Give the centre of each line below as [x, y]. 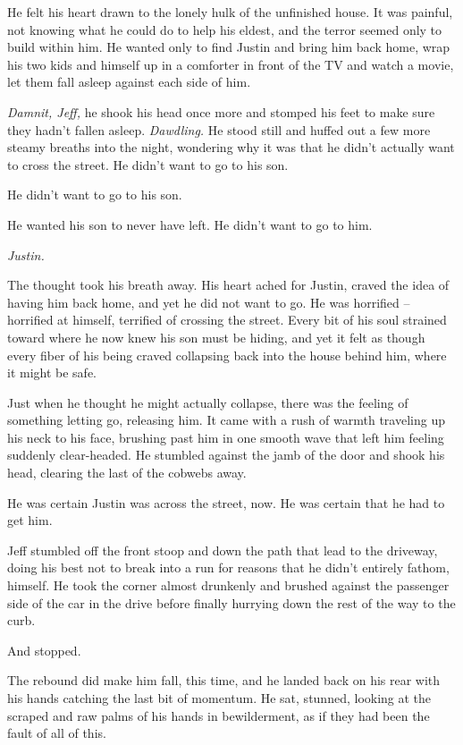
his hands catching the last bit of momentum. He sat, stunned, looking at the [219, 698]
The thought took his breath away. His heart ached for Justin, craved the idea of [228, 285]
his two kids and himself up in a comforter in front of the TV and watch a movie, [231, 64]
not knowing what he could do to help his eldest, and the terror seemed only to [225, 29]
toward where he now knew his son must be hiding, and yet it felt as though [216, 337]
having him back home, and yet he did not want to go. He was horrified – [209, 302]
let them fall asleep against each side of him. [129, 82]
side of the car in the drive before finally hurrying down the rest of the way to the [231, 602]
